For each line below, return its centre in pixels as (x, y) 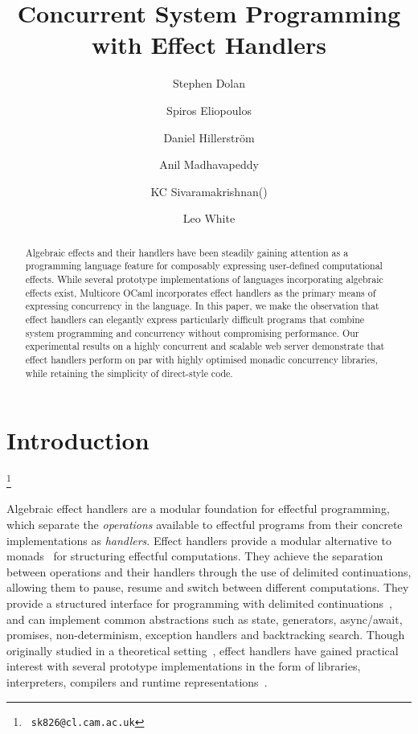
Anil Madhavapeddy (209, 164)
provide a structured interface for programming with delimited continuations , (199, 603)
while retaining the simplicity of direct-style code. (129, 373)
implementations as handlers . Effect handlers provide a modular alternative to (199, 540)
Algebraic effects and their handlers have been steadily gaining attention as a (187, 252)
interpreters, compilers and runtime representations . (137, 681)
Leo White (209, 218)
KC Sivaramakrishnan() (209, 191)
